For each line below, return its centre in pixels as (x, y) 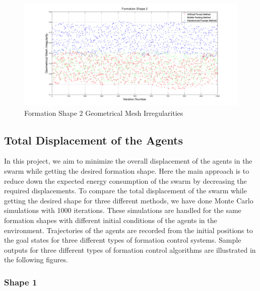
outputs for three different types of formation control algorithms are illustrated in (130, 249)
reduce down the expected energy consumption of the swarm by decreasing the (125, 180)
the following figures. (36, 260)
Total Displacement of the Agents (93, 140)
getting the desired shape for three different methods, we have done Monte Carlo (129, 200)
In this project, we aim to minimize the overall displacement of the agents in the (128, 161)
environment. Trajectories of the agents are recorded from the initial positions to (128, 230)
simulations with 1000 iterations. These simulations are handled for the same (123, 210)
